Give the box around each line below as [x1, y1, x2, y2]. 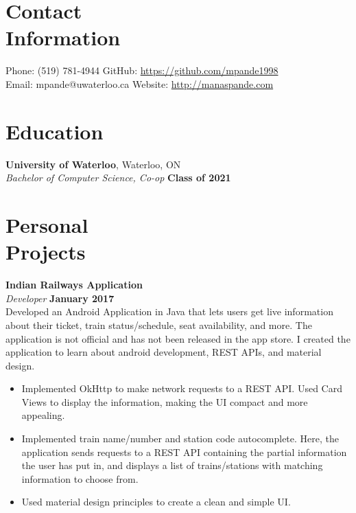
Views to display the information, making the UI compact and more [21, 394, 308, 409]
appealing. [21, 408, 65, 422]
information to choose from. [21, 471, 139, 486]
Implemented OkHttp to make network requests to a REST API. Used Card [21, 381, 342, 396]
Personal [5, 211, 88, 238]
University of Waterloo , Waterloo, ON [5, 157, 181, 171]
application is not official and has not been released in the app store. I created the [5, 331, 351, 345]
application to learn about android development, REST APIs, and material [5, 345, 322, 359]
